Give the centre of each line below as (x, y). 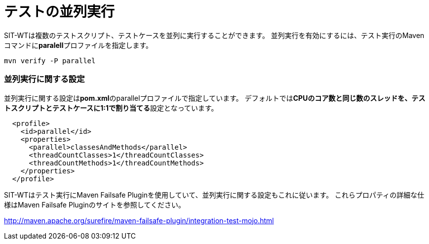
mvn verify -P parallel (50, 61)
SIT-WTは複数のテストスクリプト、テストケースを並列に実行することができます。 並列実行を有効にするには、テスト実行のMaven (214, 35)
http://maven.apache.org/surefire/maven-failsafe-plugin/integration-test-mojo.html (139, 220)
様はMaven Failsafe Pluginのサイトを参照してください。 (95, 204)
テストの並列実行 (59, 12)
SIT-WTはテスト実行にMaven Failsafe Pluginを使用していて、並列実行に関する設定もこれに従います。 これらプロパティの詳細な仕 (214, 195)
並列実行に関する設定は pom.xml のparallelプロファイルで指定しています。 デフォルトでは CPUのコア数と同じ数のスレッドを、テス (215, 98)
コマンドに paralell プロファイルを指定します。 (78, 45)
